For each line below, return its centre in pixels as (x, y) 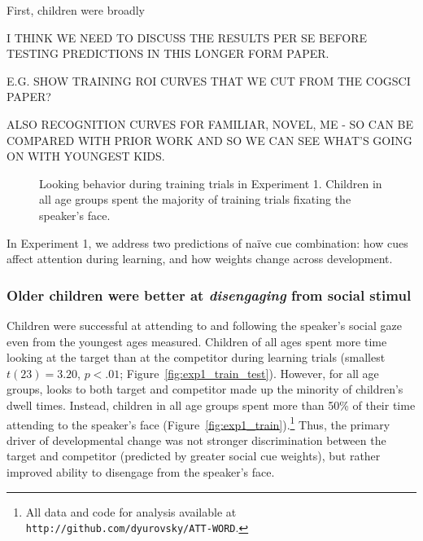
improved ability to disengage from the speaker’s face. (141, 471)
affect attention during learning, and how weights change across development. (200, 259)
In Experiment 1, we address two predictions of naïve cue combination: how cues (207, 242)
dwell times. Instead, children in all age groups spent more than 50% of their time (211, 405)
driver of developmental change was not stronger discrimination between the (196, 440)
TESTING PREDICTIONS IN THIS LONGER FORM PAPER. (168, 53)
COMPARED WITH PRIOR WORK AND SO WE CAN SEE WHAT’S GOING (209, 140)
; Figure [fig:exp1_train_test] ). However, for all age (249, 373)
